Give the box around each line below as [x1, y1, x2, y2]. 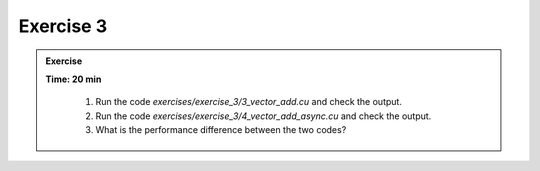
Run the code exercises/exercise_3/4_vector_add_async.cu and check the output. [95, 110, 432, 122]
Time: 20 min [45, 73, 102, 85]
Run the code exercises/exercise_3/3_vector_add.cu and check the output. [95, 96, 402, 108]
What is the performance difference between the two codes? [95, 124, 347, 136]
